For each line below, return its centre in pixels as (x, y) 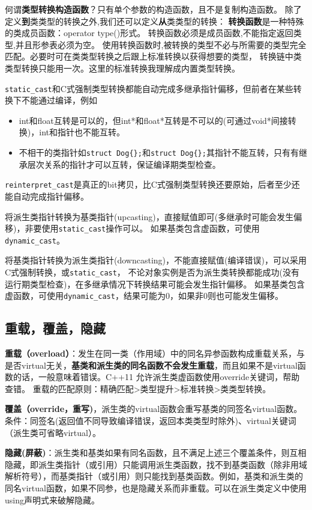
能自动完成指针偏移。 (47, 196)
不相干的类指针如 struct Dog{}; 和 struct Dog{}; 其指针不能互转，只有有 (159, 152)
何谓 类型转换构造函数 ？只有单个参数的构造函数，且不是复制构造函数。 (143, 9)
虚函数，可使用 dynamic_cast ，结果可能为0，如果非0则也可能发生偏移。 (144, 296)
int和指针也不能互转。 (82, 132)
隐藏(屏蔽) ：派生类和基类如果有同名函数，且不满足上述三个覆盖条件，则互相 (156, 453)
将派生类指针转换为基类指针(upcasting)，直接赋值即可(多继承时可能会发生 (149, 216)
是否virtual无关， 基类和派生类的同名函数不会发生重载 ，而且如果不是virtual (151, 365)
